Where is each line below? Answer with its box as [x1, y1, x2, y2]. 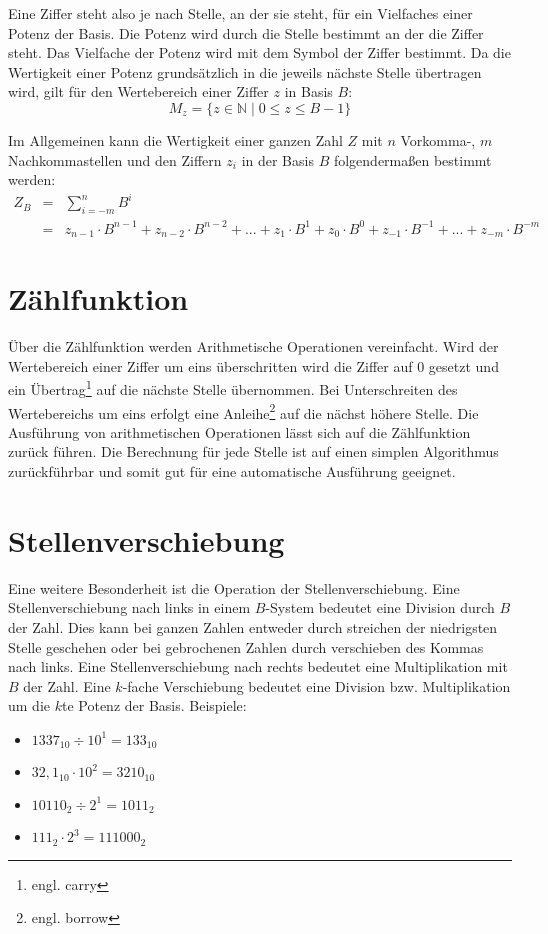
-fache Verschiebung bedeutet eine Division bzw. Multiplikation [122, 675, 511, 696]
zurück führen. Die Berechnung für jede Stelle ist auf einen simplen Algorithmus [8, 441, 499, 462]
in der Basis [241, 149, 314, 170]
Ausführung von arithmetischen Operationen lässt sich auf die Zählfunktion [8, 421, 471, 442]
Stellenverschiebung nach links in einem [8, 597, 251, 618]
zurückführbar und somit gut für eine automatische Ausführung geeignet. [8, 461, 456, 482]
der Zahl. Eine [23, 675, 111, 696]
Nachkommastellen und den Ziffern [8, 149, 222, 170]
